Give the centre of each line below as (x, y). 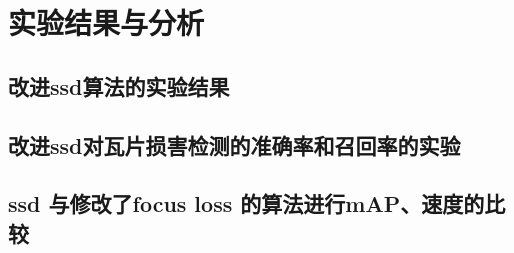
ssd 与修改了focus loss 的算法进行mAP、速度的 (246, 203)
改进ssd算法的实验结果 (119, 85)
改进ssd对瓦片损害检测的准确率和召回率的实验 (234, 144)
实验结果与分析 (106, 22)
